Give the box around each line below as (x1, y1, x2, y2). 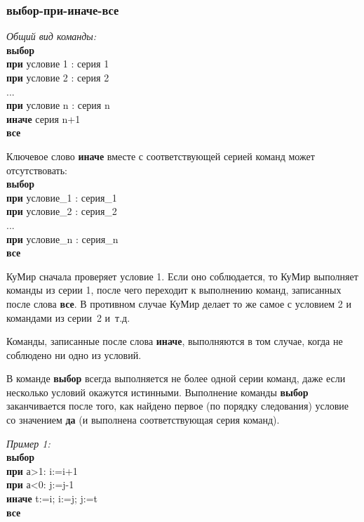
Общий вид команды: (6, 29, 97, 44)
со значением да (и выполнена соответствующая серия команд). (6, 412, 280, 427)
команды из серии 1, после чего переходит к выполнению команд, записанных (6, 282, 342, 297)
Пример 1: (6, 436, 50, 450)
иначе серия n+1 (6, 111, 81, 126)
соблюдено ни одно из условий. (6, 347, 142, 362)
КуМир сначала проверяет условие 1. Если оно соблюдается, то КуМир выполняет (6, 268, 358, 283)
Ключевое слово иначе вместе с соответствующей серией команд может (6, 148, 315, 163)
